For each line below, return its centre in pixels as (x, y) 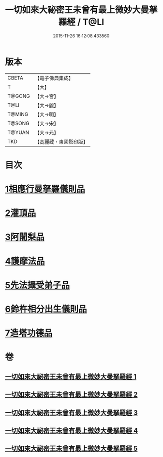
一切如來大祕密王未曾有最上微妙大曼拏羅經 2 (71, 395)
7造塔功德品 (29, 333)
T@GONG (19, 96)
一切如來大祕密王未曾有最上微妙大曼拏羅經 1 (71, 376)
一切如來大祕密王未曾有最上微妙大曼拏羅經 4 (72, 431)
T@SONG (19, 123)
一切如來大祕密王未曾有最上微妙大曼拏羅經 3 (71, 413)
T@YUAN (18, 132)
